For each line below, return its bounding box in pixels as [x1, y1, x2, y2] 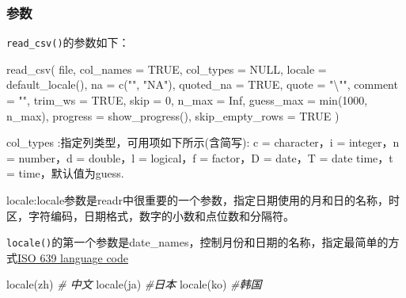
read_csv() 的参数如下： [6, 34, 130, 51]
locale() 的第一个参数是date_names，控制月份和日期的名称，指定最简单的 [6, 234, 389, 250]
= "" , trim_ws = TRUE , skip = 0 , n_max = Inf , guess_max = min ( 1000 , [6, 92, 368, 109]
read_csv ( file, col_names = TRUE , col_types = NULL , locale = [6, 60, 327, 77]
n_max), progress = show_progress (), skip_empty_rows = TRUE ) [6, 107, 340, 124]
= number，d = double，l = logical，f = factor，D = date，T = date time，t [6, 149, 393, 166]
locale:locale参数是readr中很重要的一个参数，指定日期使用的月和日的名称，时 [6, 192, 400, 208]
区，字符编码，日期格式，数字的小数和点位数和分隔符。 [6, 207, 294, 223]
